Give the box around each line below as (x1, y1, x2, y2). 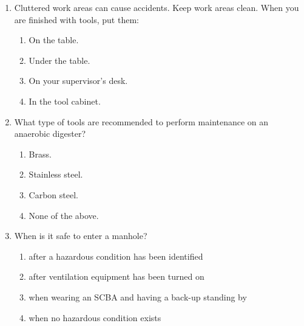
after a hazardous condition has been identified (29, 249, 203, 262)
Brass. (29, 147, 52, 160)
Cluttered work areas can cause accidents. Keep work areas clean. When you (14, 1, 299, 13)
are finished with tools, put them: (14, 13, 139, 26)
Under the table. (29, 54, 90, 66)
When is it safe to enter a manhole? (14, 229, 147, 242)
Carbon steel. (29, 188, 78, 201)
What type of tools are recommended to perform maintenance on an (14, 115, 269, 128)
